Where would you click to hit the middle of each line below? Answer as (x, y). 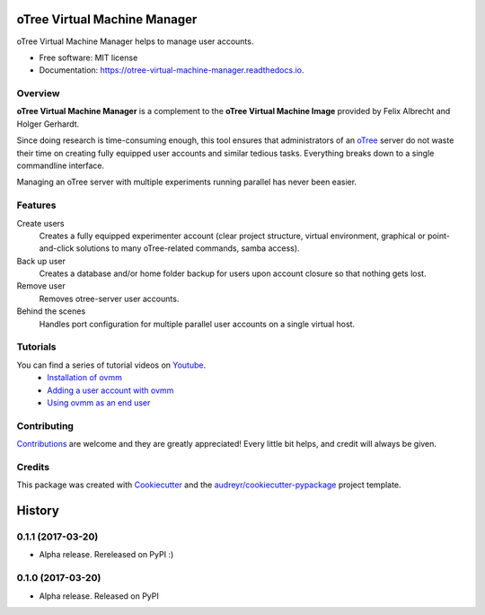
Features (36, 205)
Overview (38, 94)
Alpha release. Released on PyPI (99, 596)
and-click (57, 248)
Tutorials (37, 347)
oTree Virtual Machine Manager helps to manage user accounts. (135, 41)
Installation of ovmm (85, 378)
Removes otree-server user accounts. (109, 299)
